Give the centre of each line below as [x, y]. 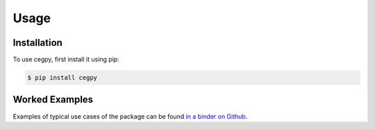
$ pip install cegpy [62, 78]
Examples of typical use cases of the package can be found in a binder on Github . [130, 116]
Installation [37, 43]
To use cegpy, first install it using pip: [66, 60]
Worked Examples [53, 100]
